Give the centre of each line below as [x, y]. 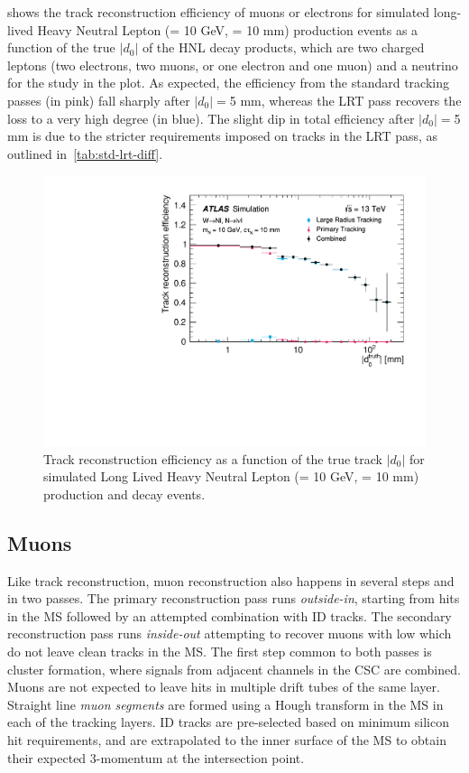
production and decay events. [124, 494]
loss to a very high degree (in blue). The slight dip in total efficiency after [211, 118]
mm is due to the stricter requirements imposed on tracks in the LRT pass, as [223, 136]
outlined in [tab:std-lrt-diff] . [85, 153]
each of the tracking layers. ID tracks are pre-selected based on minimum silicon [228, 722]
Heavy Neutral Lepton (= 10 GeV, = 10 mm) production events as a [228, 29]
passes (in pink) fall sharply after [99, 100]
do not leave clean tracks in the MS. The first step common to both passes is [220, 651]
